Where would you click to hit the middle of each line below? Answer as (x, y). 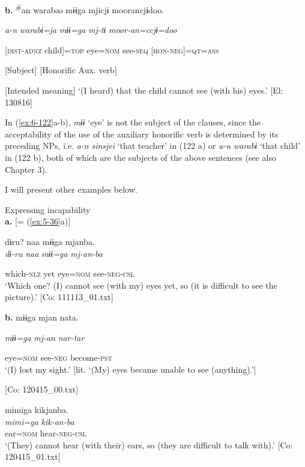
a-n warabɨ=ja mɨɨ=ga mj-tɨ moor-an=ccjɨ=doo (91, 30)
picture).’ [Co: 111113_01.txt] (59, 297)
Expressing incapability (48, 209)
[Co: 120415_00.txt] (42, 389)
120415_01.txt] (33, 456)
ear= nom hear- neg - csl (46, 433)
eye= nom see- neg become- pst (59, 357)
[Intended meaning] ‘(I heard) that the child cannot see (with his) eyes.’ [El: (144, 90)
